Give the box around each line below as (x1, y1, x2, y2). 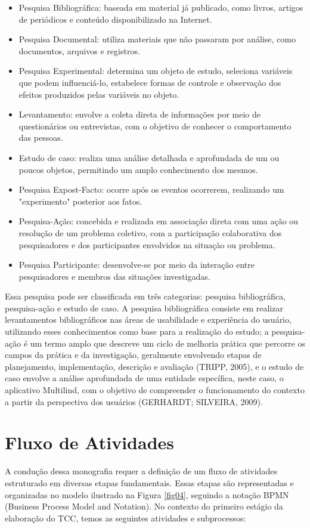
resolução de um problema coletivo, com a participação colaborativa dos (18, 226, 282, 239)
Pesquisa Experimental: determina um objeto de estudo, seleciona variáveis (18, 64, 293, 77)
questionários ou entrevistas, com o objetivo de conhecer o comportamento (18, 119, 292, 132)
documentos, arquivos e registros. (18, 44, 140, 57)
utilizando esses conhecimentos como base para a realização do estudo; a (5, 325, 269, 338)
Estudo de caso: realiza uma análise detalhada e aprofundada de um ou (18, 151, 280, 163)
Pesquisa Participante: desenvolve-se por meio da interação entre (18, 258, 255, 271)
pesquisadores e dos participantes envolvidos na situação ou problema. (18, 238, 275, 251)
